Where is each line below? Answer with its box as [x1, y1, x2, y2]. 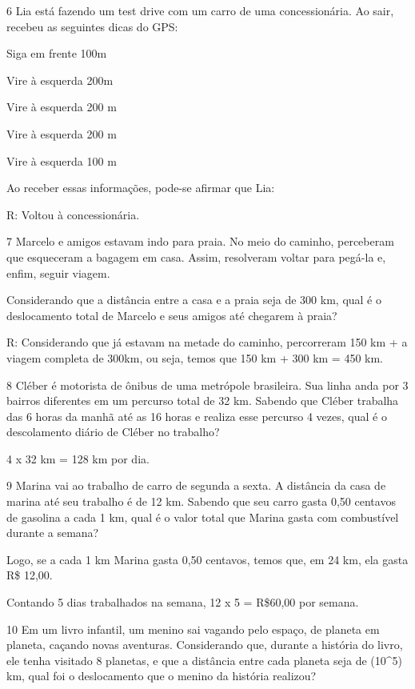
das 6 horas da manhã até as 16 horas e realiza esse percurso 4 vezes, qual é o [6, 407, 387, 424]
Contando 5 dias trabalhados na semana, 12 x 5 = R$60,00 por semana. [6, 594, 359, 611]
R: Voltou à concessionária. [6, 206, 140, 222]
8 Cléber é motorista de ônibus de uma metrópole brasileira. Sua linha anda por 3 [6, 376, 409, 393]
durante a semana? [6, 524, 99, 541]
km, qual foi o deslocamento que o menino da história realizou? [6, 667, 317, 684]
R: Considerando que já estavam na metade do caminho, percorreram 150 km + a [6, 334, 408, 351]
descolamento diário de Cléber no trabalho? [6, 423, 220, 440]
